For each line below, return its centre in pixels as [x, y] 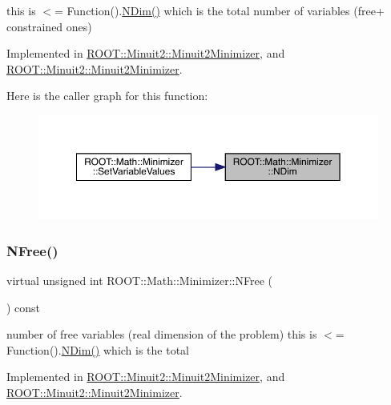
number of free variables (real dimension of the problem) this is [162, 334]
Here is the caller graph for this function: [107, 96]
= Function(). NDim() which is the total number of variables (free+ [220, 10]
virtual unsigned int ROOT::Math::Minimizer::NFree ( [139, 281]
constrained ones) [49, 26]
